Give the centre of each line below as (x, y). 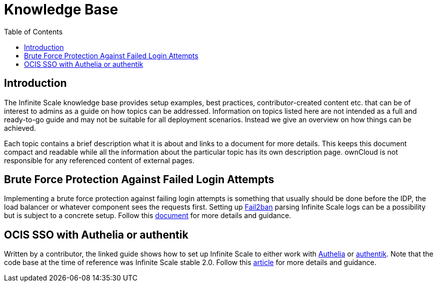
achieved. (20, 128)
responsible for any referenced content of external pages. (99, 160)
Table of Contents (33, 31)
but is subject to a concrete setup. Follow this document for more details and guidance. (148, 216)
